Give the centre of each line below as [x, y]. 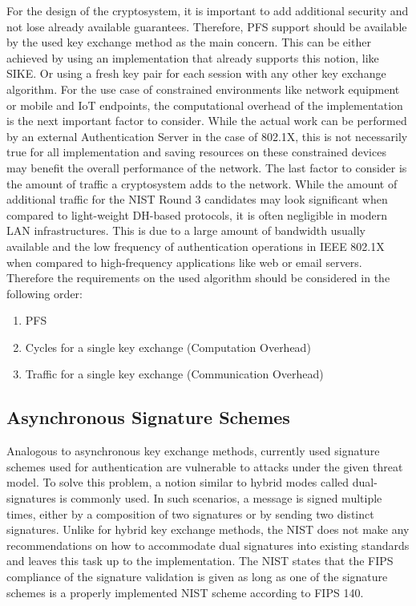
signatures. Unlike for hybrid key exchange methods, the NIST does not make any [208, 529]
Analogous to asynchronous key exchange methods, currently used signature [193, 451]
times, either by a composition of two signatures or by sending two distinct [190, 513]
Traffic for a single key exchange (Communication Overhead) [174, 374]
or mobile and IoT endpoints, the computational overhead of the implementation [205, 105]
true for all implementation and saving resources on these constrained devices [196, 152]
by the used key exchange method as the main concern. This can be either [189, 42]
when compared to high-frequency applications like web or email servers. [184, 262]
